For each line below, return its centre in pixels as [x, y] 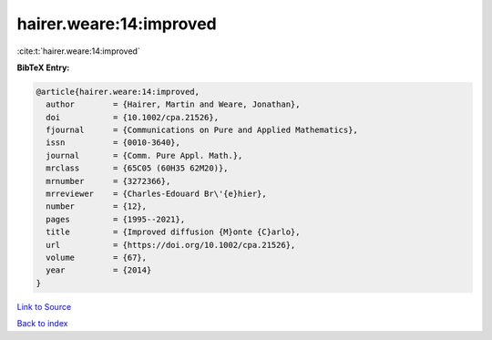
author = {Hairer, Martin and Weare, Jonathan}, [173, 104]
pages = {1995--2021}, [116, 219]
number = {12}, [97, 206]
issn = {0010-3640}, [113, 143]
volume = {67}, [97, 258]
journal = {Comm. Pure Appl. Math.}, [144, 155]
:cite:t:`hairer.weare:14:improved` [78, 51]
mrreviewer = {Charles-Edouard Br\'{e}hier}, [157, 194]
